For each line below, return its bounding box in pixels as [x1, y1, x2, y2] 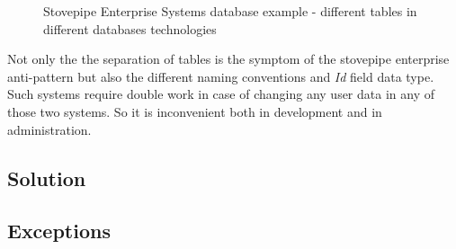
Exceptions [7, 217, 111, 245]
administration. [7, 120, 92, 138]
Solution [7, 164, 86, 191]
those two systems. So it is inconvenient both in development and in [7, 102, 382, 120]
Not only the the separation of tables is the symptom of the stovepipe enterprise [7, 49, 450, 68]
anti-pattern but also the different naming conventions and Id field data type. [7, 67, 434, 85]
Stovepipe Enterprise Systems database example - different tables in [43, 2, 417, 20]
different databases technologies [43, 19, 217, 38]
